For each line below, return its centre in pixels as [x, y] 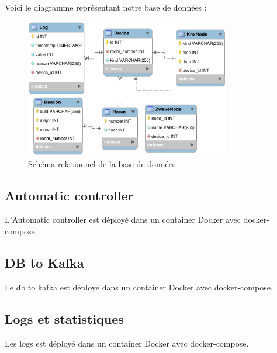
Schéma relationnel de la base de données [102, 163]
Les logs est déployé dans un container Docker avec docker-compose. [127, 343]
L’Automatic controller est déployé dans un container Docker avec [123, 219]
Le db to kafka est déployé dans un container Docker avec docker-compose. [139, 287]
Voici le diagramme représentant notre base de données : [106, 7]
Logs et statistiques [64, 318]
